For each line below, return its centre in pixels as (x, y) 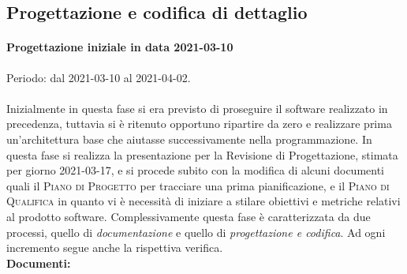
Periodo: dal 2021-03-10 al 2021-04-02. (99, 77)
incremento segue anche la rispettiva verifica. (115, 248)
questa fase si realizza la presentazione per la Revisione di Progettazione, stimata (202, 154)
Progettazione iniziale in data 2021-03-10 (120, 47)
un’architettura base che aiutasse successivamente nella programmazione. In (189, 139)
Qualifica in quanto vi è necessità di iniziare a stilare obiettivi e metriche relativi (203, 201)
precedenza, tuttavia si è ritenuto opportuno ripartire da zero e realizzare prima (199, 124)
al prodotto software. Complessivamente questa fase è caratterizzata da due (189, 216)
